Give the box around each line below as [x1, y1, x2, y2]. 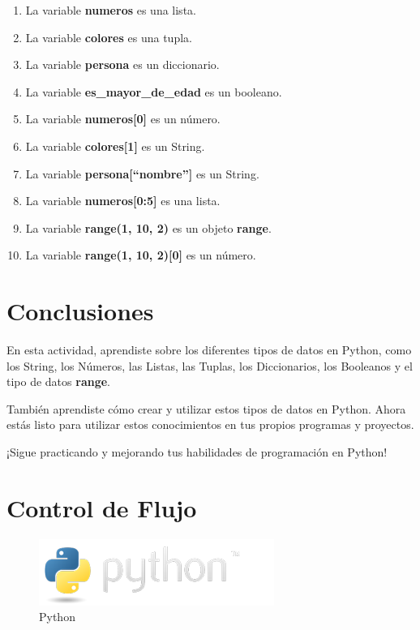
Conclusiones [6, 294, 154, 328]
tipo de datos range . [6, 373, 110, 390]
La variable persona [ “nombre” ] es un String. [25, 165, 259, 182]
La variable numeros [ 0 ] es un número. [25, 110, 221, 127]
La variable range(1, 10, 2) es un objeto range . [25, 219, 272, 236]
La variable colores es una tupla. [25, 28, 192, 45]
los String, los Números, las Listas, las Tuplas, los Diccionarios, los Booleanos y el [6, 357, 413, 374]
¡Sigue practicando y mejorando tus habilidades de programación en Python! [6, 444, 388, 461]
